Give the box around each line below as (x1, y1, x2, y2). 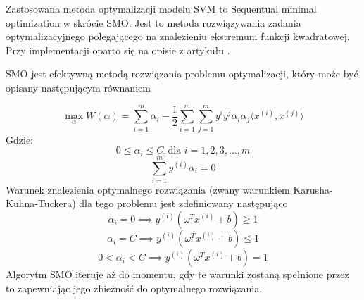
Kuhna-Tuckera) (6, 196, 76, 211)
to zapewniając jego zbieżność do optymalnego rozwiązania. (6, 280, 263, 295)
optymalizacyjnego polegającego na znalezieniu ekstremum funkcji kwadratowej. (6, 29, 350, 44)
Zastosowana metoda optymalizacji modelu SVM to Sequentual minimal (6, 1, 317, 15)
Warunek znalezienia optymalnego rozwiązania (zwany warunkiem (6, 182, 290, 196)
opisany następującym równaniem (6, 80, 151, 94)
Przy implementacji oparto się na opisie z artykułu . (6, 42, 230, 57)
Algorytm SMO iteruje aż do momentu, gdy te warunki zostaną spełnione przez (6, 267, 349, 282)
